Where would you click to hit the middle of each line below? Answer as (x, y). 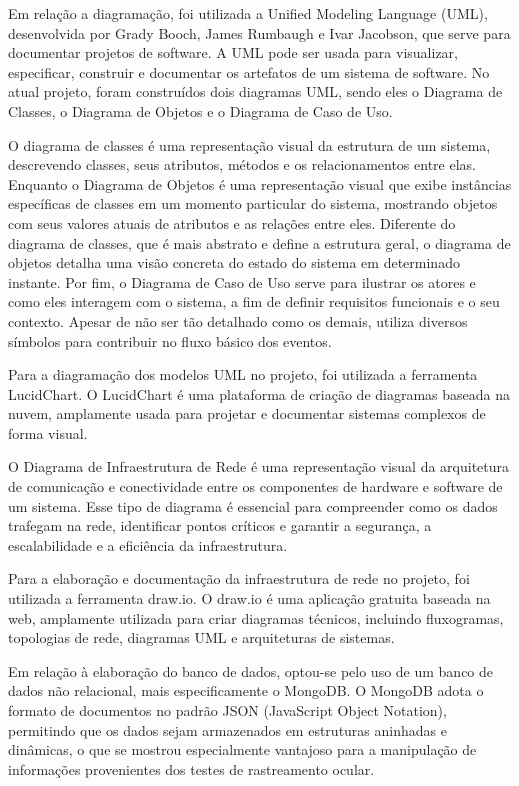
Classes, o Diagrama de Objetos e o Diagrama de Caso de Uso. (200, 110)
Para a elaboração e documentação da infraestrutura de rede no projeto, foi (239, 578)
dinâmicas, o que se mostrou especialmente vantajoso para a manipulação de (242, 749)
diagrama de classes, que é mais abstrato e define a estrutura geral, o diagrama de (259, 242)
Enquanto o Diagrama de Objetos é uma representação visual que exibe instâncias (260, 183)
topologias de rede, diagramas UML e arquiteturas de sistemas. (201, 637)
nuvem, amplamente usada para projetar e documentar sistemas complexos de (247, 413)
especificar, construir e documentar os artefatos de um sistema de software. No (249, 71)
